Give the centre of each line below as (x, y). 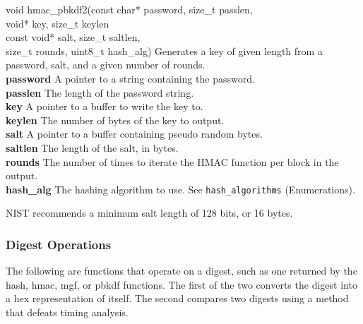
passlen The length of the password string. (100, 92)
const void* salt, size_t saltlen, (73, 37)
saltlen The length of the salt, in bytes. (92, 147)
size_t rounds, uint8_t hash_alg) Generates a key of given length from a (164, 50)
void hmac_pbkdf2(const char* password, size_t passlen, (129, 9)
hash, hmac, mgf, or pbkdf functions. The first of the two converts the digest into (181, 284)
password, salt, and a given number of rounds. (106, 65)
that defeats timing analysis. (67, 312)
